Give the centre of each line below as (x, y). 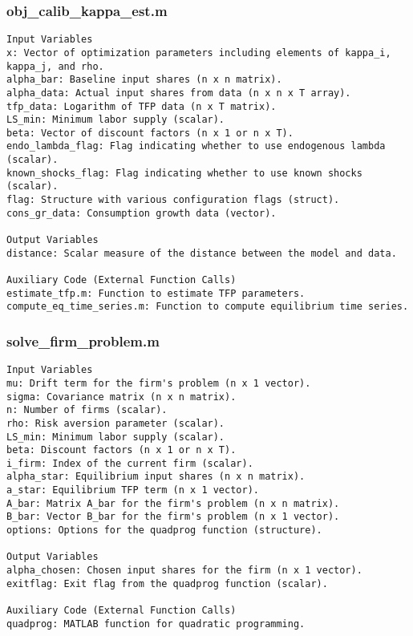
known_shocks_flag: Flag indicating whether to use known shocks (184, 173)
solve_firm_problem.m (83, 340)
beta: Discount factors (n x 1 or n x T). (121, 450)
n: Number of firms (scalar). (87, 410)
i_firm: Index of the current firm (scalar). (130, 463)
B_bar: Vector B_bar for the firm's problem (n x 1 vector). (173, 517)
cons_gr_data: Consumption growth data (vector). (142, 213)
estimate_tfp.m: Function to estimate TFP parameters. (156, 293)
